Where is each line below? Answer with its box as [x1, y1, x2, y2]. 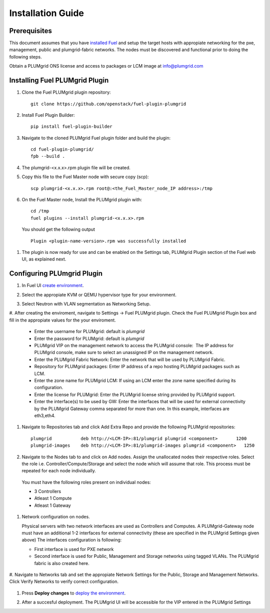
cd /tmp [30, 208, 49, 214]
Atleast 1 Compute [34, 495, 72, 501]
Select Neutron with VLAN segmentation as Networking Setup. [21, 301, 151, 307]
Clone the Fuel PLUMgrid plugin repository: [21, 89, 111, 95]
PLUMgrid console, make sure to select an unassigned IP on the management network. [34, 350, 214, 356]
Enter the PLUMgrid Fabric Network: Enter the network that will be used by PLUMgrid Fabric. [34, 356, 225, 363]
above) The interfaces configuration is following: [21, 537, 122, 543]
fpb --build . [30, 153, 65, 159]
